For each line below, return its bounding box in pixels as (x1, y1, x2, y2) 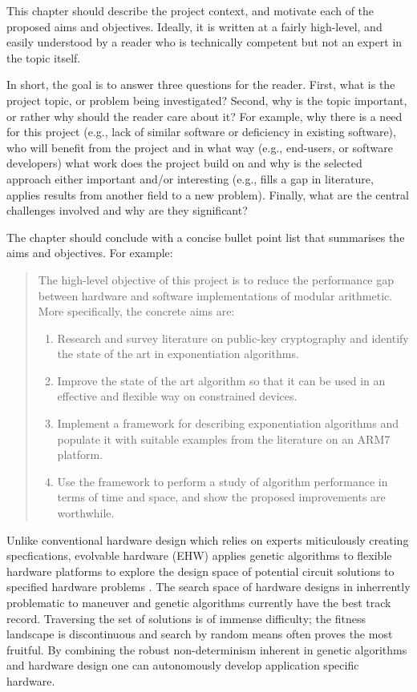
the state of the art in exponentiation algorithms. (57, 345, 299, 362)
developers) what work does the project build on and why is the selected (6, 155, 362, 171)
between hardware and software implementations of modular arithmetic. (38, 287, 393, 304)
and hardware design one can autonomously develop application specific (6, 657, 359, 674)
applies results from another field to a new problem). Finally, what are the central (6, 186, 409, 203)
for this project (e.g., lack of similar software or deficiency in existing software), (6, 123, 396, 140)
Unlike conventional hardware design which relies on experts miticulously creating (6, 531, 409, 548)
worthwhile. (57, 505, 115, 521)
